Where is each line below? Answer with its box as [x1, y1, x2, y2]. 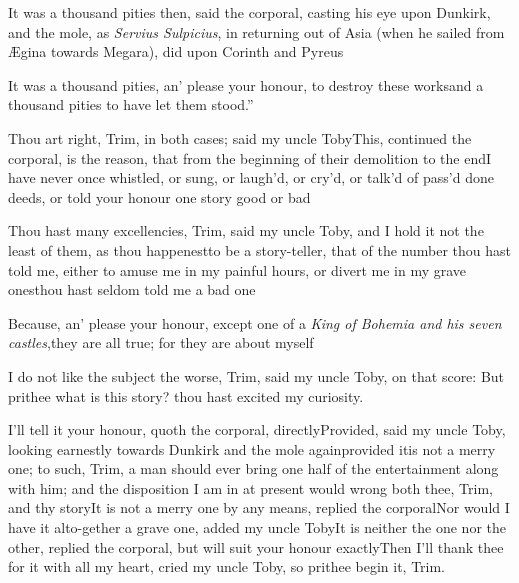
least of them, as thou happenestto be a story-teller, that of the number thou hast [8, 239, 511, 260]
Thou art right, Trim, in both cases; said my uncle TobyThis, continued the [8, 127, 472, 148]
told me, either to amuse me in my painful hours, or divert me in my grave [8, 259, 467, 280]
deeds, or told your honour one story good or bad [8, 186, 311, 207]
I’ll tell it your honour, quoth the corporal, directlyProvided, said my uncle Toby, [8, 419, 506, 440]
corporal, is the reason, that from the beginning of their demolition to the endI [8, 147, 491, 168]
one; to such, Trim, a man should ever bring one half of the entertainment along [8, 458, 499, 479]
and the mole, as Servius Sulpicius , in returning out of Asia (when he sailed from [8, 21, 505, 42]
